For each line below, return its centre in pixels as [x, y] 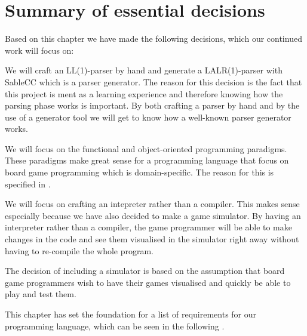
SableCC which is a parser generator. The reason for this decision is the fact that [153, 81]
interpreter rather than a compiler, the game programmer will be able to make [148, 227]
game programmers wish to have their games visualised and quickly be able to [148, 282]
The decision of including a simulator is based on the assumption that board [145, 271]
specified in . [28, 184]
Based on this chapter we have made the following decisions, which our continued [153, 38]
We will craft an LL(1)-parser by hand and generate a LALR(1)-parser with [144, 70]
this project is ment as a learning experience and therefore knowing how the [144, 93]
